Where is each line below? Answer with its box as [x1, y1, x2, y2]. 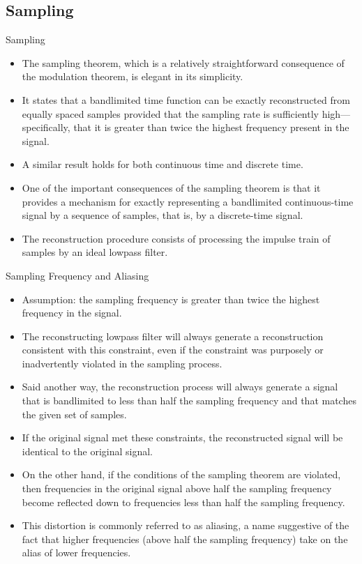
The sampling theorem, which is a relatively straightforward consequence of [22, 55, 345, 70]
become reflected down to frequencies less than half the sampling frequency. [22, 494, 345, 509]
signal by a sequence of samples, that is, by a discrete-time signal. [22, 208, 303, 222]
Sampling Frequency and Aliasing [6, 268, 149, 282]
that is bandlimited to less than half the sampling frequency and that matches [22, 393, 356, 408]
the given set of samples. [22, 406, 127, 421]
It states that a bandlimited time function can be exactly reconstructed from [22, 92, 350, 107]
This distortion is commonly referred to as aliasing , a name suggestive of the [22, 518, 349, 533]
